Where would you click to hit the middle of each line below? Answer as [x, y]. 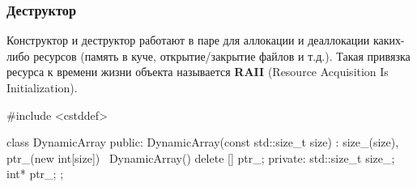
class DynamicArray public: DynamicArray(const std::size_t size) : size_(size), [203, 142]
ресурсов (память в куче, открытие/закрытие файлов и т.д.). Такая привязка [222, 55]
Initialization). [42, 87]
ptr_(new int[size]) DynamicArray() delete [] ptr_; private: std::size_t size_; [201, 157]
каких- [389, 40]
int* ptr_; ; [35, 174]
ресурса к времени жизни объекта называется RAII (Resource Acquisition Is [198, 72]
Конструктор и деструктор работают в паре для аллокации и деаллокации [188, 40]
